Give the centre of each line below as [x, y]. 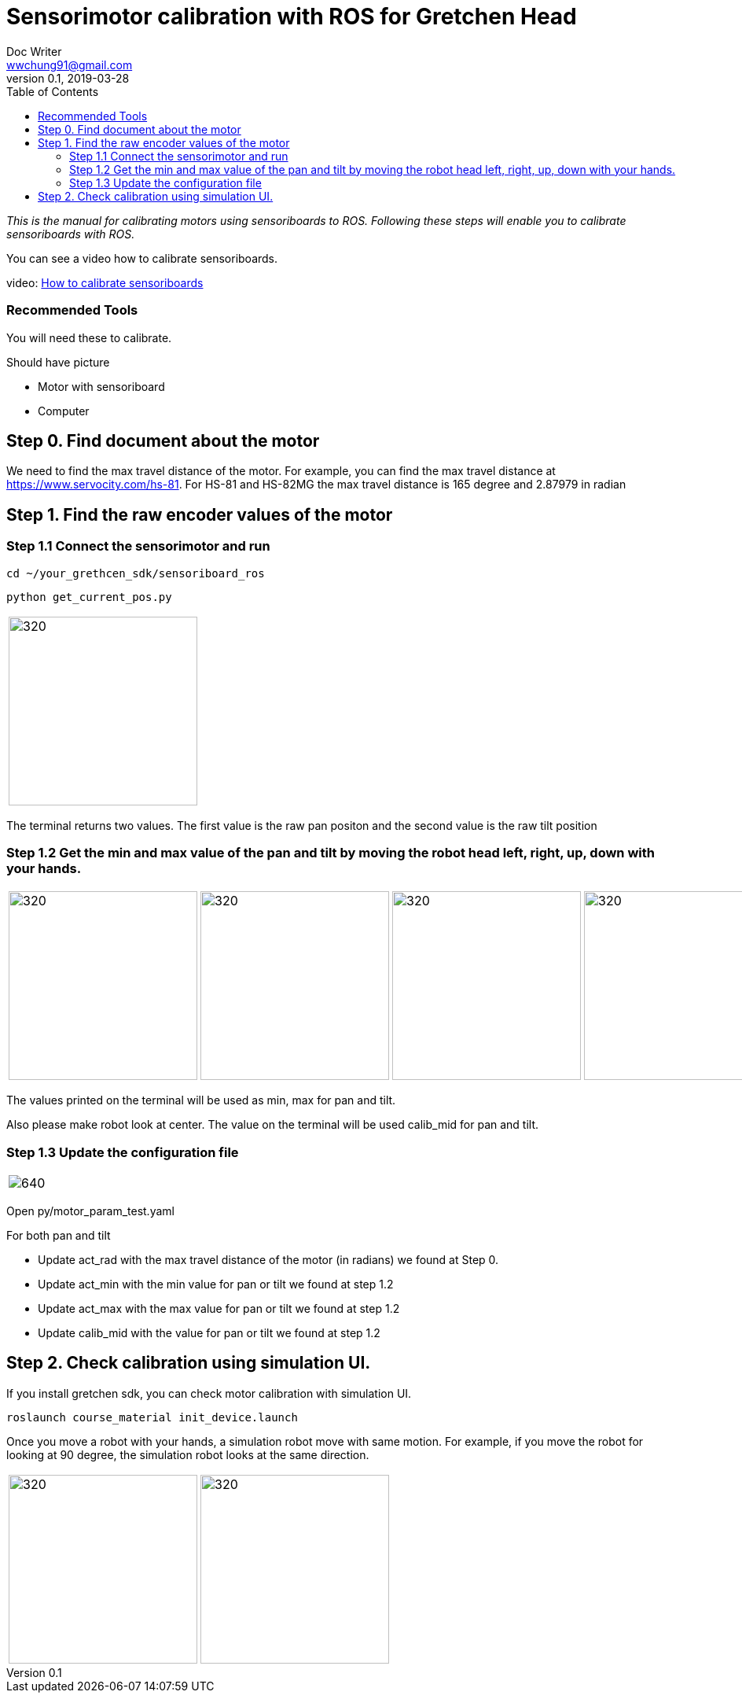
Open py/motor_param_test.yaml [90, 1211]
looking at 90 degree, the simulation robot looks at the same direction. [188, 1454]
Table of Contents [53, 91]
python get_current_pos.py [89, 597]
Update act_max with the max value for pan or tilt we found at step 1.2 [219, 1309]
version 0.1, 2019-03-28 [68, 78]
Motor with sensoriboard [101, 386]
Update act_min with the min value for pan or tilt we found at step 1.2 [216, 1284]
